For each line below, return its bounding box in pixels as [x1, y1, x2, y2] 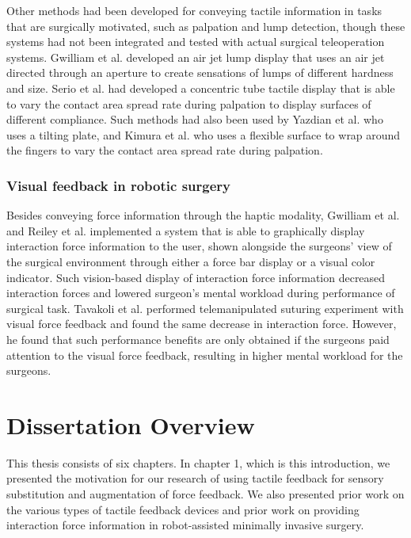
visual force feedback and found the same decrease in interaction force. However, [6, 315, 397, 332]
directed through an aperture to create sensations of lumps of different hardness [6, 64, 394, 81]
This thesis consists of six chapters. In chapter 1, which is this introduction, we [6, 454, 390, 471]
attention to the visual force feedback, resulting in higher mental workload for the [6, 346, 403, 363]
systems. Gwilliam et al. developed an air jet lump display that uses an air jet [6, 48, 385, 65]
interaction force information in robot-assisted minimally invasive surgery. [6, 517, 364, 533]
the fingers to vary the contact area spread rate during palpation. [6, 142, 323, 158]
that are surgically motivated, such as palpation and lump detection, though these [6, 17, 405, 34]
